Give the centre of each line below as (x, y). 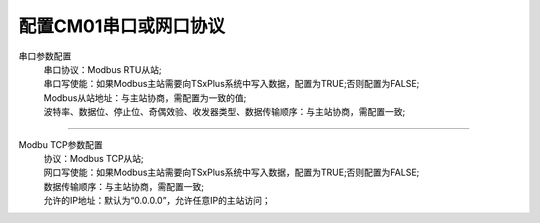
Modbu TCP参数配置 (61, 144)
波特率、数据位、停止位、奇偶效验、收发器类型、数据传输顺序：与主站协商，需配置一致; (224, 112)
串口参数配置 (45, 56)
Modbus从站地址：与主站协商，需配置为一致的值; (145, 97)
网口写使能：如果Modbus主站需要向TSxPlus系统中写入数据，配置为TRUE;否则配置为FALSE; (231, 172)
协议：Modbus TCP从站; (93, 158)
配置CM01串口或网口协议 (121, 26)
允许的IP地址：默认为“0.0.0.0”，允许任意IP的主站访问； (157, 201)
